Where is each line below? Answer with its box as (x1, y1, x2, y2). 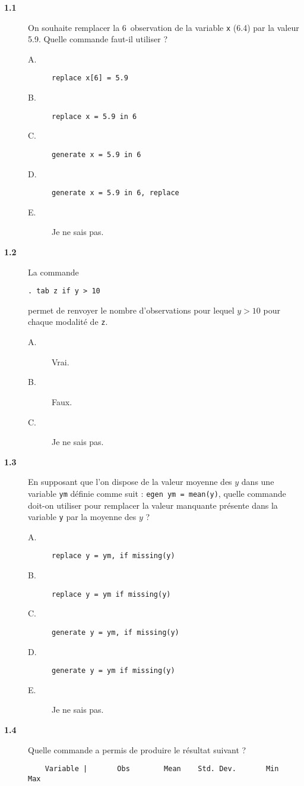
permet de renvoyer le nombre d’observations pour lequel (28, 303, 235, 316)
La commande (28, 265, 79, 278)
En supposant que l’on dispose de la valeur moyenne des (28, 475, 232, 488)
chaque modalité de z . (28, 315, 108, 328)
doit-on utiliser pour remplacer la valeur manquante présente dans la (28, 499, 278, 511)
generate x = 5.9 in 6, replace (52, 189, 179, 198)
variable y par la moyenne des (28, 511, 137, 523)
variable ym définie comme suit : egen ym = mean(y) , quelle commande (28, 487, 286, 499)
